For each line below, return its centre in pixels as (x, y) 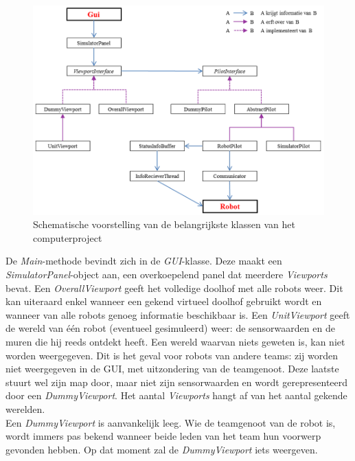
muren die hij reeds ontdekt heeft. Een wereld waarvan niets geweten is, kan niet (175, 341)
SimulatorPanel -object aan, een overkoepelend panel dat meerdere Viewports (167, 274)
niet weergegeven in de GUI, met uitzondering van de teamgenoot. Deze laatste (172, 369)
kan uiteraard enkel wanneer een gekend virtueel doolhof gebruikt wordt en (164, 301)
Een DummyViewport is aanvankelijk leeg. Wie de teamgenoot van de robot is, (171, 422)
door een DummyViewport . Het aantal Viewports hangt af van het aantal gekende (176, 395)
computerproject (68, 237)
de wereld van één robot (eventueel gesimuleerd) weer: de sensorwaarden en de (170, 328)
